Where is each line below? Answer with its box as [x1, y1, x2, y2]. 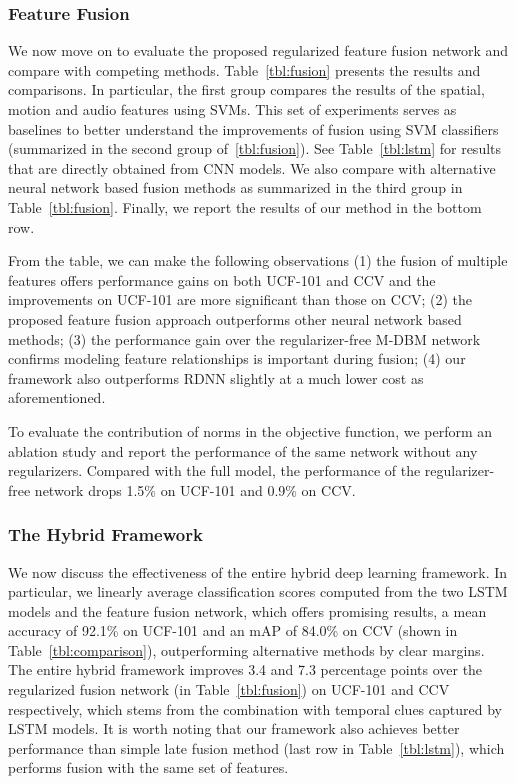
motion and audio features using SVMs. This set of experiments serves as [8, 99, 457, 119]
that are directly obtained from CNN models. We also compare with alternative [8, 157, 496, 178]
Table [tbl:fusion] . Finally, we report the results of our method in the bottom [8, 196, 482, 217]
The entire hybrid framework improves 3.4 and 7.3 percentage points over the [8, 659, 483, 680]
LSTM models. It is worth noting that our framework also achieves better [8, 718, 460, 739]
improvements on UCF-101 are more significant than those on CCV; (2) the [8, 289, 473, 310]
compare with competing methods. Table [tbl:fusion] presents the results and [8, 59, 481, 80]
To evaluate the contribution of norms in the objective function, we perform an [8, 420, 493, 441]
